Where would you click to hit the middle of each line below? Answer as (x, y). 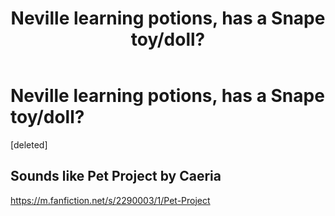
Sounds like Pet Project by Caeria (116, 176)
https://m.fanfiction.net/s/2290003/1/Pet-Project (110, 200)
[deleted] (29, 144)
